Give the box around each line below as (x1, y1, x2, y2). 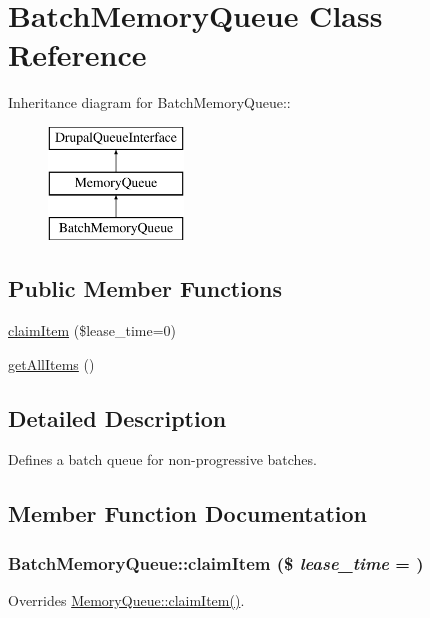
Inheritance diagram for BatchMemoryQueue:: (8, 92, 291, 113)
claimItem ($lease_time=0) (8, 320, 177, 341)
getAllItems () (8, 353, 95, 374)
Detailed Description (8, 402, 227, 433)
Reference (8, 34, 147, 75)
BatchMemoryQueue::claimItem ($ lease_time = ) (8, 550, 424, 575)
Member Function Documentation (8, 498, 368, 529)
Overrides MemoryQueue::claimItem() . (8, 590, 245, 611)
